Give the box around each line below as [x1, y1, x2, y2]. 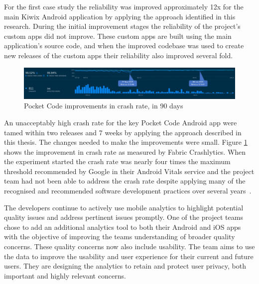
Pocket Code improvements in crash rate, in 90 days [24, 100, 183, 111]
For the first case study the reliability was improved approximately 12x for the [4, 1, 244, 11]
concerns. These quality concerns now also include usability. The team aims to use [4, 241, 255, 252]
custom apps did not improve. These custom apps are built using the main [4, 30, 232, 41]
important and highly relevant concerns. [4, 270, 126, 281]
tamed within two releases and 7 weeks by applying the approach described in [4, 127, 242, 137]
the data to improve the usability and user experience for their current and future [4, 251, 254, 261]
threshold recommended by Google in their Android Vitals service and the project [4, 166, 255, 176]
